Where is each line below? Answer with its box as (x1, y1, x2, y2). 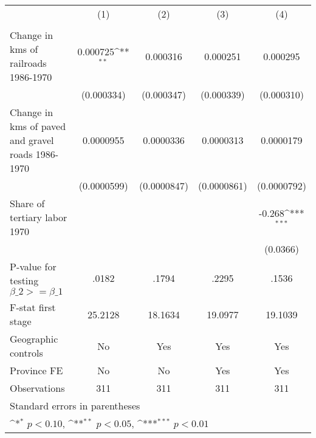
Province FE (10, 363, 63, 377)
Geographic (10, 332, 58, 346)
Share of (10, 196, 45, 210)
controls (10, 346, 43, 360)
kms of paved (10, 119, 66, 133)
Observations (10, 381, 65, 395)
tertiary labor (10, 210, 67, 224)
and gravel (10, 133, 54, 147)
